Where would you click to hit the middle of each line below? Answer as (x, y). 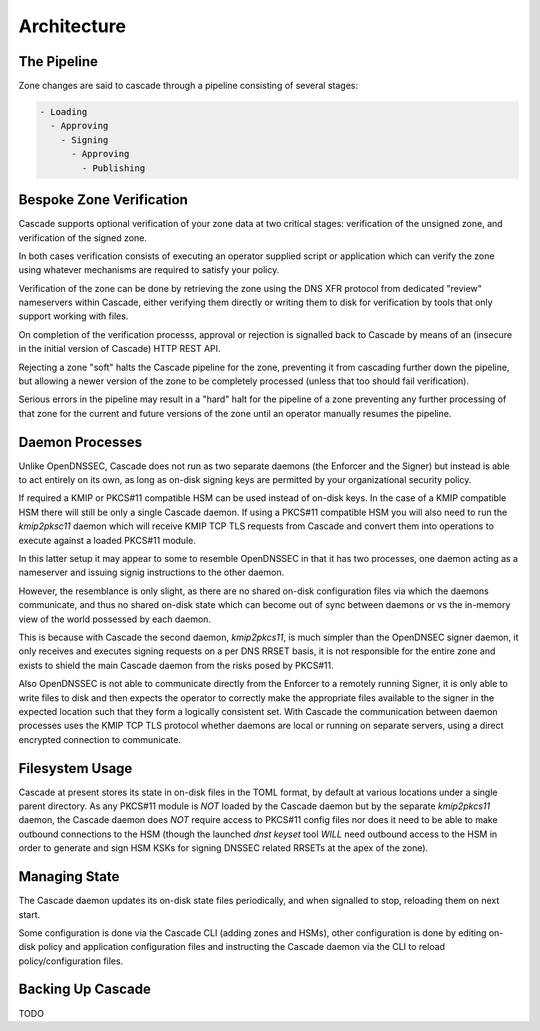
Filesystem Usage (75, 768)
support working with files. (73, 316)
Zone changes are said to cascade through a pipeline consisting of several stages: (188, 86)
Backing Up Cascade (85, 989)
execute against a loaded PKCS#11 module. (107, 540)
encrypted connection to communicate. (100, 739)
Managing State (69, 876)
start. (29, 914)
